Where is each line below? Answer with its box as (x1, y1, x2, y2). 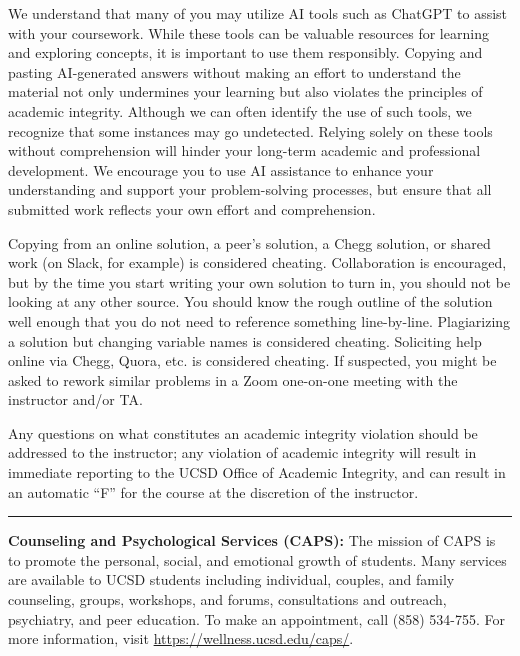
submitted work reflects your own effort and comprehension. (8, 198, 376, 219)
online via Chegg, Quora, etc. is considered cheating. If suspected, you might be (8, 350, 497, 371)
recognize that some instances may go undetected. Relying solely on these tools (8, 120, 493, 141)
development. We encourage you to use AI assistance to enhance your (8, 159, 434, 180)
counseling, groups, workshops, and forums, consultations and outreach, (8, 589, 447, 610)
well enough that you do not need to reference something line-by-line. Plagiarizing (8, 310, 511, 331)
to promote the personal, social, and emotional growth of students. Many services (8, 549, 507, 570)
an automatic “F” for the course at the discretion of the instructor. (8, 481, 419, 502)
